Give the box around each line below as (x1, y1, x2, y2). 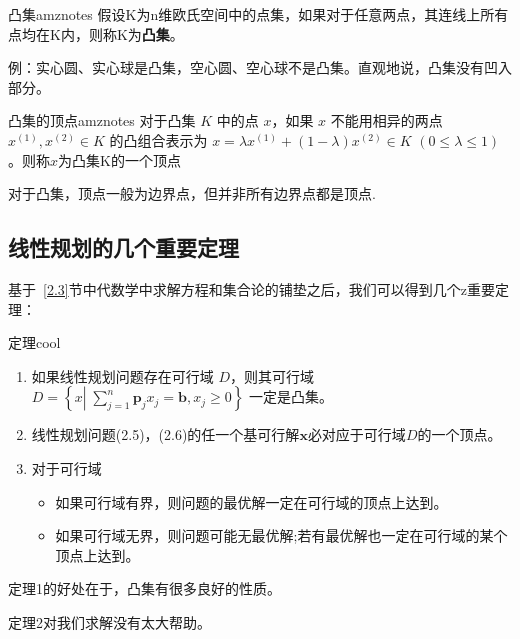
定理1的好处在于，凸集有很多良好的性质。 (8, 578, 281, 599)
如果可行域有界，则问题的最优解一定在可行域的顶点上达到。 (55, 491, 448, 512)
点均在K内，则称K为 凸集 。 (8, 23, 184, 44)
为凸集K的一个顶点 (58, 149, 181, 170)
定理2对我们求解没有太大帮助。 (8, 611, 211, 632)
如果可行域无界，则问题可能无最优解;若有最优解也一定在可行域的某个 (55, 525, 508, 546)
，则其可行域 (230, 365, 315, 386)
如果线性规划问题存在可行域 (31, 365, 214, 386)
